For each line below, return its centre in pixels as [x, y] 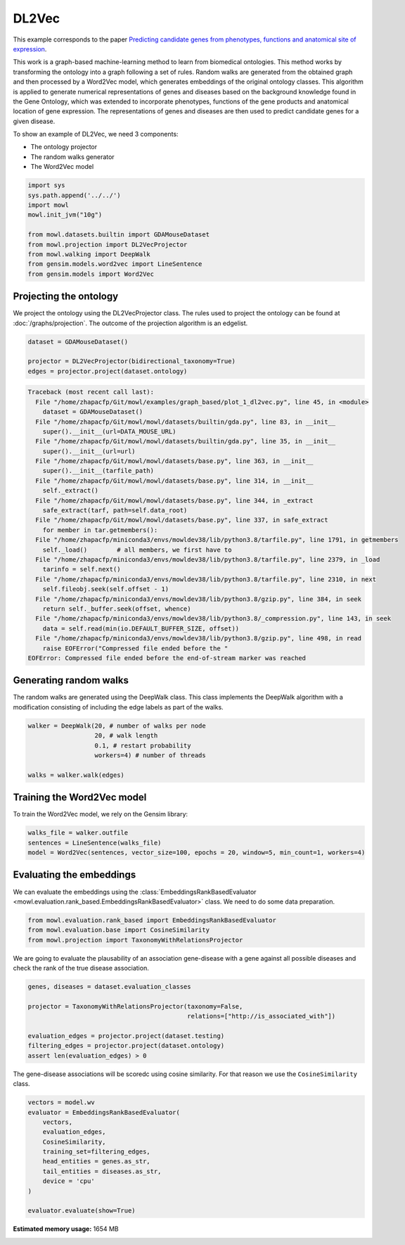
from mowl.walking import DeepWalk [89, 254]
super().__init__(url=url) [89, 451]
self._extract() [70, 491]
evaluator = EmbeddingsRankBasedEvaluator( [104, 1112]
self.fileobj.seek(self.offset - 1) [105, 589]
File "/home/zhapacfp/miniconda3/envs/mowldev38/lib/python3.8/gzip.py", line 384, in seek [199, 599]
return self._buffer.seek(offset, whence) [117, 608]
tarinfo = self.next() [82, 569]
